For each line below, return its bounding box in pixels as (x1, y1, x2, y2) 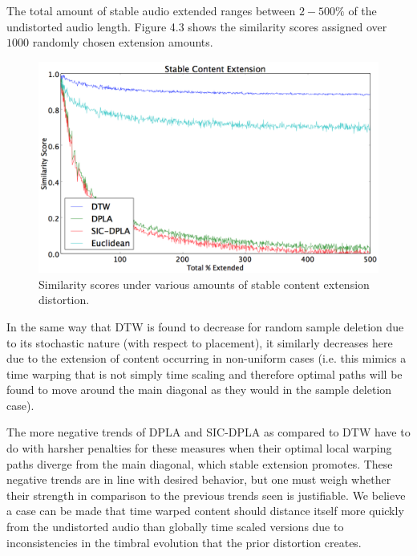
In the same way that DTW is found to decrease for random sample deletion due (6, 318, 404, 335)
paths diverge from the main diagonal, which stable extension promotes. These (6, 455, 393, 472)
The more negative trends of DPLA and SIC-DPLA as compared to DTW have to (6, 424, 411, 440)
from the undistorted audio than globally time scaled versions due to (6, 518, 344, 535)
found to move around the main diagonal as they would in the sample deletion (6, 381, 392, 398)
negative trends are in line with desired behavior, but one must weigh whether (6, 471, 391, 488)
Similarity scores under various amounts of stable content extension (38, 275, 370, 292)
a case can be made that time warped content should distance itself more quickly (6, 502, 404, 519)
